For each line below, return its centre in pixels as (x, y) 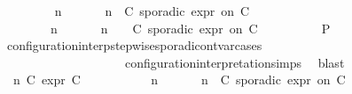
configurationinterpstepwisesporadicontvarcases (134, 45)
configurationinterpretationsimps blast (235, 62)
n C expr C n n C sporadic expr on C (179, 80)
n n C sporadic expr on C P (190, 28)
